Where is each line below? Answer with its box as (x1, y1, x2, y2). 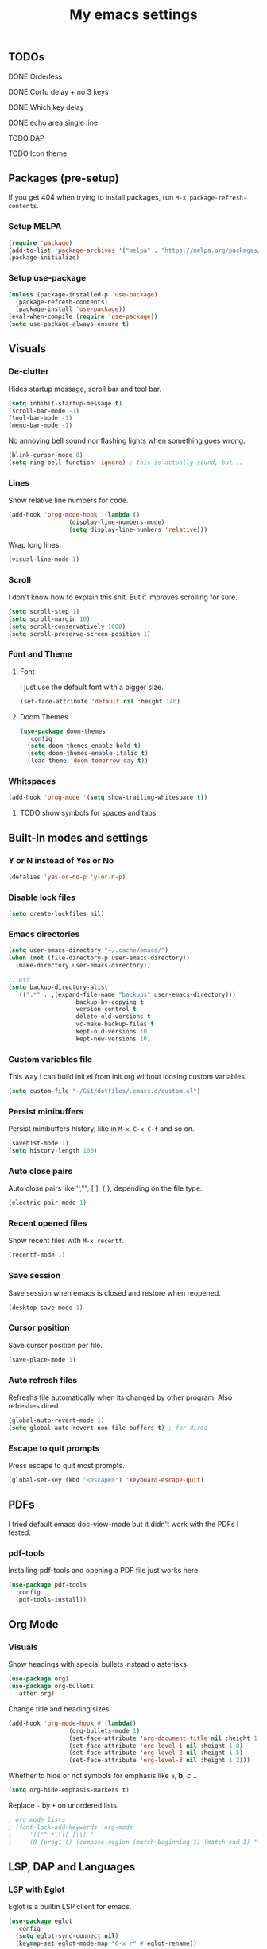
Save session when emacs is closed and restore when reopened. (8, 1288, 221, 1297)
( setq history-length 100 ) (8, 1147, 98, 1155)
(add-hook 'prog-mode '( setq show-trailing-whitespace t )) (8, 793, 208, 802)
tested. (8, 1528, 32, 1537)
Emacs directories (8, 928, 80, 940)
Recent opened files (8, 1218, 87, 1229)
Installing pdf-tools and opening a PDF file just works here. (8, 1566, 200, 1575)
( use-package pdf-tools (8, 1581, 87, 1589)
